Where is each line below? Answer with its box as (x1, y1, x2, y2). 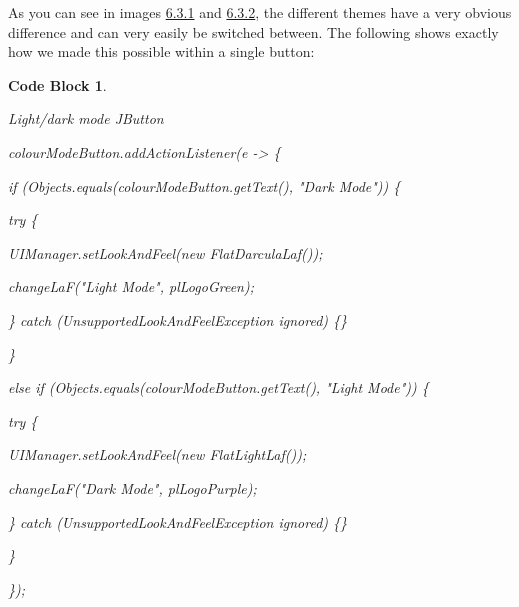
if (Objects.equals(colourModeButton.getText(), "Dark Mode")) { (8, 175, 401, 196)
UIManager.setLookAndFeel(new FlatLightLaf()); (8, 444, 307, 465)
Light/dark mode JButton (8, 108, 164, 129)
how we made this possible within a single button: (8, 41, 315, 62)
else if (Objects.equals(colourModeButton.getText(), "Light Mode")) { (8, 377, 429, 398)
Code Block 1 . (8, 74, 107, 95)
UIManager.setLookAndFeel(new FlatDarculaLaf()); (8, 242, 323, 263)
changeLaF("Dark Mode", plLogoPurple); (8, 477, 257, 498)
